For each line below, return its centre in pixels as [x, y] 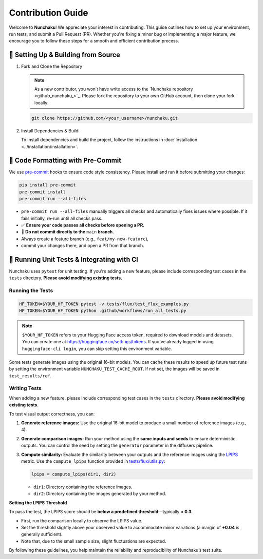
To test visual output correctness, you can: [52, 414]
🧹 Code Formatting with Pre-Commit [65, 160]
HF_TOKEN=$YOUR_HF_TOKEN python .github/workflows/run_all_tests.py [103, 311]
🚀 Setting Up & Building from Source [65, 55]
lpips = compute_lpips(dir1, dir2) [74, 474]
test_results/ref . [30, 375]
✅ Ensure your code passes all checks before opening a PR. [83, 225]
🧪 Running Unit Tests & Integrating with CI [74, 259]
